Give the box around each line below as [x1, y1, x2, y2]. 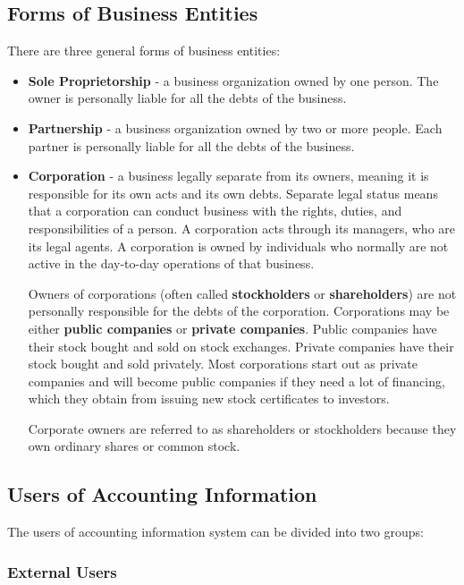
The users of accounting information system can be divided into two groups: [7, 522, 425, 541]
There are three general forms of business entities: [7, 41, 281, 60]
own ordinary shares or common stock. [28, 437, 240, 455]
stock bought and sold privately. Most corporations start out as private [28, 354, 418, 373]
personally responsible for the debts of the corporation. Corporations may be [28, 301, 450, 320]
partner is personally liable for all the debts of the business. [28, 136, 355, 155]
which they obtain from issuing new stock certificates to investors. [28, 389, 390, 408]
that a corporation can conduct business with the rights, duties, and [28, 201, 402, 220]
